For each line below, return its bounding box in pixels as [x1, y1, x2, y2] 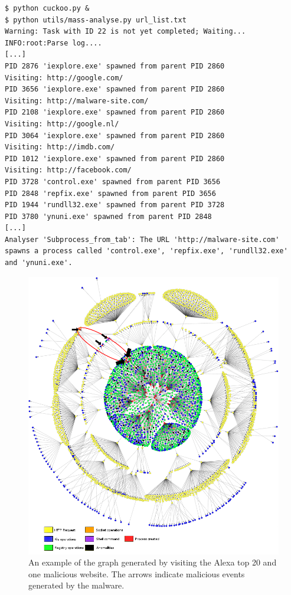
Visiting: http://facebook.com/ [5, 166, 132, 175]
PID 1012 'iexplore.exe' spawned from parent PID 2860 [5, 154, 225, 163]
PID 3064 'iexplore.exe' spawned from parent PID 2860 [5, 131, 225, 140]
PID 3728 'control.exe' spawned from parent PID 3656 [5, 177, 221, 186]
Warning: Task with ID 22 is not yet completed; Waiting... [5, 27, 246, 36]
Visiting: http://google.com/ [5, 73, 123, 82]
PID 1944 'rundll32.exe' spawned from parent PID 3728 [5, 201, 225, 210]
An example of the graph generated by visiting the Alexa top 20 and [28, 556, 277, 568]
